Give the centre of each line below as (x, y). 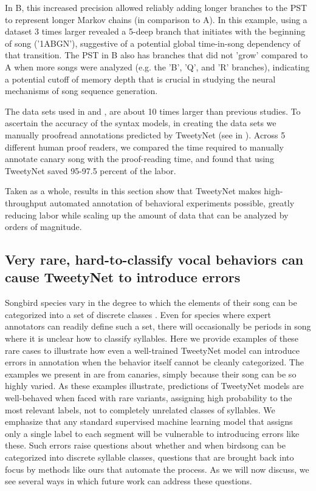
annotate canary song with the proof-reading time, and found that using (139, 159)
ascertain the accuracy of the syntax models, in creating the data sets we (141, 123)
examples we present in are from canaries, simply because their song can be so (151, 374)
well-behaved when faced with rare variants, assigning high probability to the (149, 398)
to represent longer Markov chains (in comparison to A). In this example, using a (156, 19)
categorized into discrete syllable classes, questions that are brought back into (149, 457)
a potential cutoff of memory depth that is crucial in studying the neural (140, 79)
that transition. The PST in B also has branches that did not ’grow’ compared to (156, 55)
